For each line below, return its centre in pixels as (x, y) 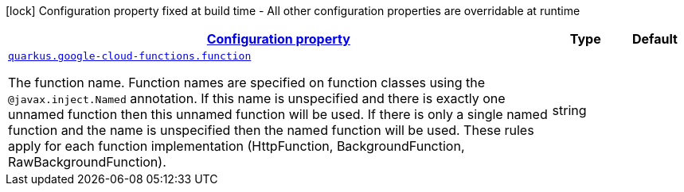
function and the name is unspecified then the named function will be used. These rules (271, 130)
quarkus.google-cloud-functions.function (130, 56)
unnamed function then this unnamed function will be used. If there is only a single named (278, 114)
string (569, 110)
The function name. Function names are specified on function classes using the (246, 83)
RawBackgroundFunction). (87, 162)
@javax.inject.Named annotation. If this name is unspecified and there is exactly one (257, 98)
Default (655, 39)
